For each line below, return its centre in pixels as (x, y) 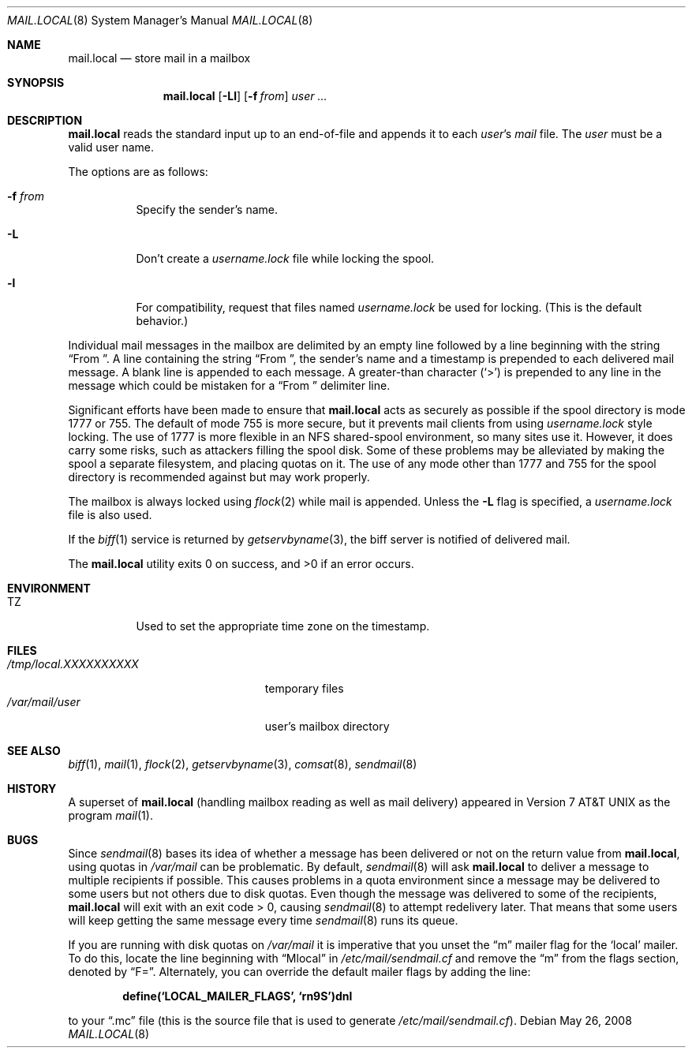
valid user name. (111, 147)
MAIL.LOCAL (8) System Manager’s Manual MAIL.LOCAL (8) (160, 20)
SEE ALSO (34, 751)
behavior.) (162, 321)
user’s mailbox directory (327, 726)
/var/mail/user (44, 702)
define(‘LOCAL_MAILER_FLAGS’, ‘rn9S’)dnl (238, 996)
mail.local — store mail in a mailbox (159, 58)
